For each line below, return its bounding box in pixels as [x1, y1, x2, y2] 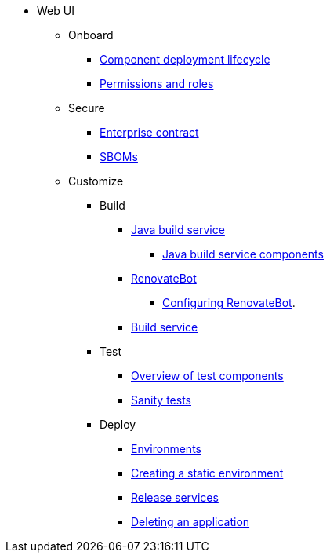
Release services [131, 491, 219, 504]
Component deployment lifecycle [100, 53, 270, 66]
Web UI [37, 4, 74, 17]
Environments [131, 442, 201, 455]
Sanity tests [131, 393, 191, 407]
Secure [68, 101, 105, 115]
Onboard [68, 28, 114, 42]
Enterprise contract [100, 126, 199, 139]
